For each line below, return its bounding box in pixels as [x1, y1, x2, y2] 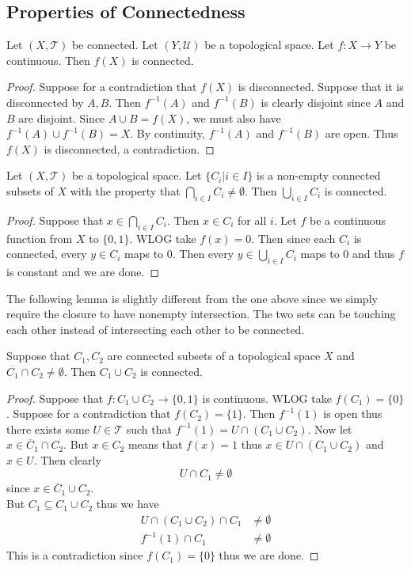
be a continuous [309, 211, 386, 228]
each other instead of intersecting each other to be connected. [6, 321, 305, 337]
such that [126, 420, 172, 437]
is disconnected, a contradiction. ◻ [44, 140, 215, 157]
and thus [352, 245, 395, 262]
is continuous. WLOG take [202, 389, 332, 406]
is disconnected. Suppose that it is [238, 78, 404, 95]
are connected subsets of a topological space [107, 347, 321, 364]
